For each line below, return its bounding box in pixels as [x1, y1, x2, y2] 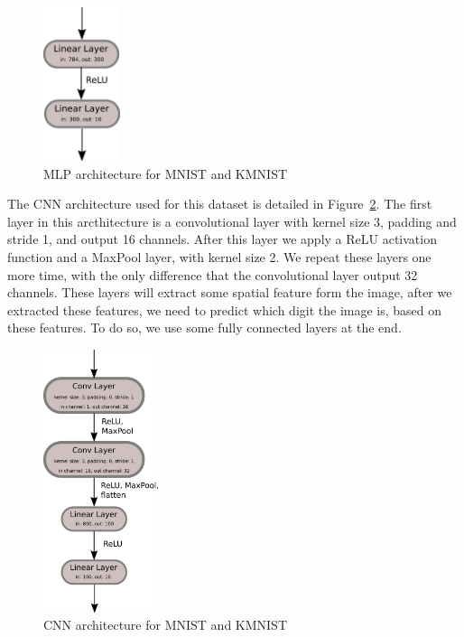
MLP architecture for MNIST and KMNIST [43, 164, 288, 183]
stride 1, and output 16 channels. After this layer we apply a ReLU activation [7, 230, 437, 248]
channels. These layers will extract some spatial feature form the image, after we [7, 283, 452, 302]
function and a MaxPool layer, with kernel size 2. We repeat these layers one [7, 248, 432, 267]
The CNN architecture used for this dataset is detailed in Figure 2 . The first [7, 194, 432, 213]
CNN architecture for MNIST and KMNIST [43, 615, 288, 634]
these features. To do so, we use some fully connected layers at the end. [7, 318, 402, 337]
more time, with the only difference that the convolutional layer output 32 [7, 265, 418, 284]
